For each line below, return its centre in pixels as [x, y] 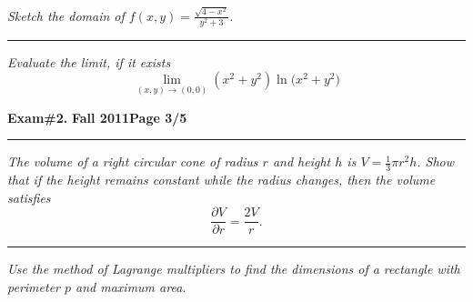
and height [302, 161]
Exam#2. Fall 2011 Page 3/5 [97, 117]
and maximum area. [131, 286]
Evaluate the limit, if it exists [89, 61]
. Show [436, 161]
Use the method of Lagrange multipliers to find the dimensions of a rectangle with [234, 269]
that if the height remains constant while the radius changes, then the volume [221, 180]
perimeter [34, 286]
